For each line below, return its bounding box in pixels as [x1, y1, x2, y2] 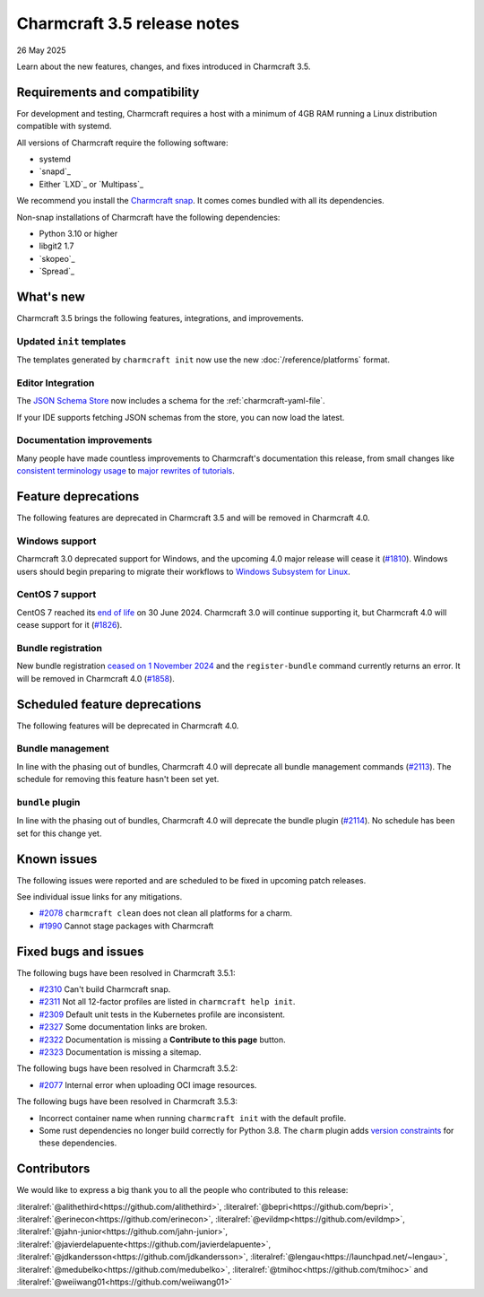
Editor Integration [16, 377, 95, 389]
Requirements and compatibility [16, 84, 200, 100]
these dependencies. [39, 1137, 117, 1148]
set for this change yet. [16, 828, 102, 839]
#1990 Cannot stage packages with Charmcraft [39, 920, 214, 931]
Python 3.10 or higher [39, 228, 118, 239]
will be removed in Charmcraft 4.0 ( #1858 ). [16, 673, 175, 683]
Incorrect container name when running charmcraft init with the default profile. [39, 1112, 347, 1123]
